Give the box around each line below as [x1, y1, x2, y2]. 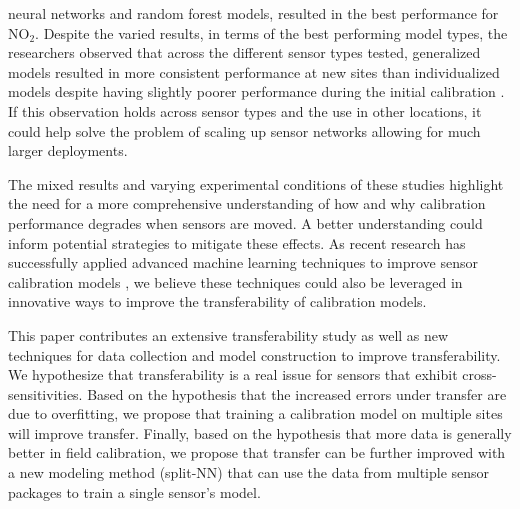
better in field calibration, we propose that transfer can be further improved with [8, 442, 506, 463]
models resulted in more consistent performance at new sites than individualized [8, 61, 500, 82]
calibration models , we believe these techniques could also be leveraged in [8, 271, 463, 292]
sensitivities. [8, 383, 83, 404]
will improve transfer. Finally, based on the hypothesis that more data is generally [8, 422, 512, 443]
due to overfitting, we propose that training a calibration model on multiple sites [8, 403, 503, 424]
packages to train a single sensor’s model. [8, 481, 261, 502]
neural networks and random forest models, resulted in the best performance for [8, 3, 499, 23]
